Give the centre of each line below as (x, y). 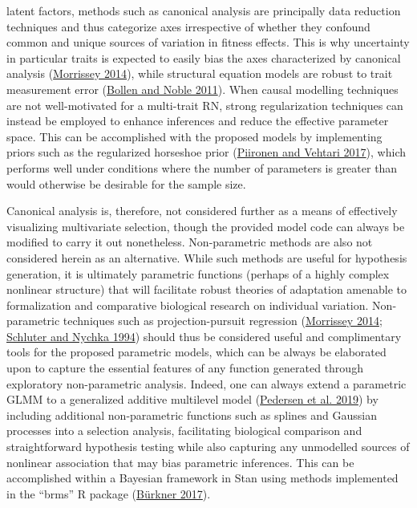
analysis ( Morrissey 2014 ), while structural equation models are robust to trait (200, 73)
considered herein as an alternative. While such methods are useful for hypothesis (207, 257)
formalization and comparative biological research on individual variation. (188, 305)
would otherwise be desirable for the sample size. (126, 183)
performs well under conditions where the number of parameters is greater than (202, 167)
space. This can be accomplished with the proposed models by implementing (194, 136)
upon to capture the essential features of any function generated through (185, 368)
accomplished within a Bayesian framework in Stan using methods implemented (202, 478)
